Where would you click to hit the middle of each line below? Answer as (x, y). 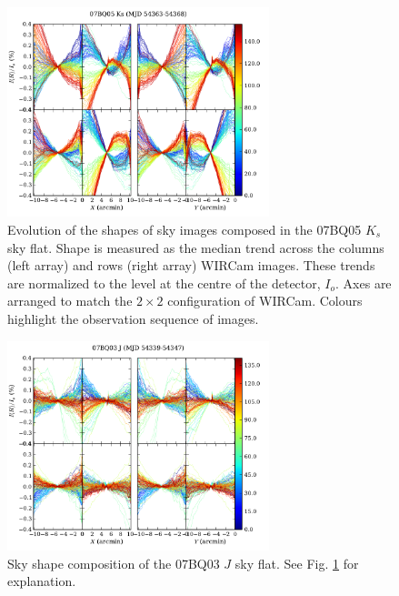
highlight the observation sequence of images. (133, 318)
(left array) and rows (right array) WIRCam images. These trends (191, 265)
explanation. (42, 581)
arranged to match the (70, 301)
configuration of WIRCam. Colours (265, 301)
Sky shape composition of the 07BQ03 (114, 563)
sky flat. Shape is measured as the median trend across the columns (196, 247)
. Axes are (364, 283)
